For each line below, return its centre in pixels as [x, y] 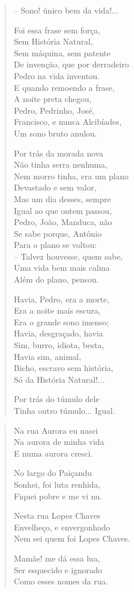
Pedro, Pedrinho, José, [54, 110]
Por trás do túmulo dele [56, 399]
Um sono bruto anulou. [55, 133]
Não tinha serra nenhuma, [61, 164]
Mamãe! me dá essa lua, [57, 558]
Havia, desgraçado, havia [58, 333]
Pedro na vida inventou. [57, 75]
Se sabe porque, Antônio [58, 233]
